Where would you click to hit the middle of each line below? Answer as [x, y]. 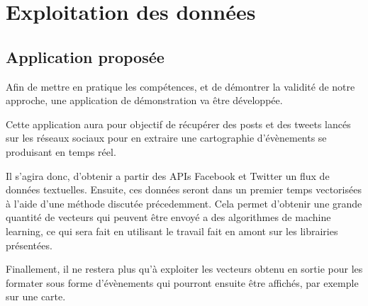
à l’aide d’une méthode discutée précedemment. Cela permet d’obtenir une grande [184, 203]
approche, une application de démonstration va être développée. [144, 100]
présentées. [29, 245]
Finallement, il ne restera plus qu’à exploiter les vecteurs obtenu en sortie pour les [184, 269]
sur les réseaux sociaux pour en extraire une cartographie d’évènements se [166, 138]
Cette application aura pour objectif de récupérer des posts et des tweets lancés [178, 124]
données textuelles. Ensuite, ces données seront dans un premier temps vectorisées [184, 189]
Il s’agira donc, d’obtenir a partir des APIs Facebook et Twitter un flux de [168, 175]
